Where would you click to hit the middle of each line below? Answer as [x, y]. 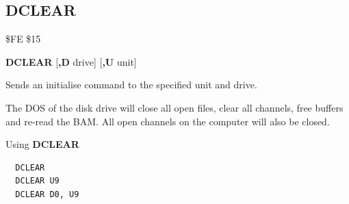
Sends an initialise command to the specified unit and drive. [131, 85]
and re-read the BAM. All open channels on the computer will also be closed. [168, 121]
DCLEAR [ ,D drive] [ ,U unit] [71, 61]
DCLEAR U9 [37, 181]
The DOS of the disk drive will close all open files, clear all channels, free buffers [174, 107]
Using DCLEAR [42, 144]
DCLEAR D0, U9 [47, 194]
